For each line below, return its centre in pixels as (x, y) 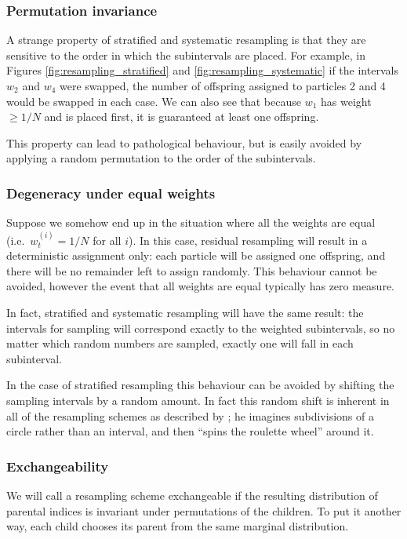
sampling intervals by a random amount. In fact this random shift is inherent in (198, 400)
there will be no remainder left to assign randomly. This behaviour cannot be (192, 270)
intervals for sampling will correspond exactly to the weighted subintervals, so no (201, 328)
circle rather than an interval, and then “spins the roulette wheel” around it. (190, 431)
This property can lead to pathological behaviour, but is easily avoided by (184, 142)
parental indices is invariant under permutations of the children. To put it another (204, 510)
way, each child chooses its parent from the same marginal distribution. (178, 526)
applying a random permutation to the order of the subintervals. (161, 158)
